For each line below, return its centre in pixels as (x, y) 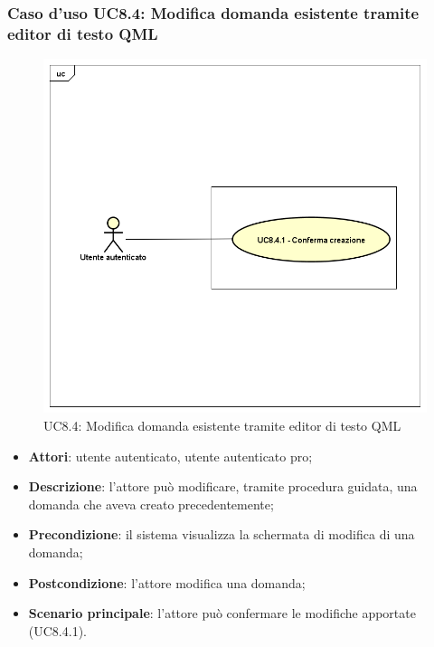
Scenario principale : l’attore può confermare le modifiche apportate (222, 613)
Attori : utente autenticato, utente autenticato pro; (170, 456)
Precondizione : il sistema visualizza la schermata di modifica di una (222, 534)
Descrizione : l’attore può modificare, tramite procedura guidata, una (223, 486)
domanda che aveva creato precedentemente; (151, 504)
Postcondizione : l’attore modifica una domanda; (167, 582)
